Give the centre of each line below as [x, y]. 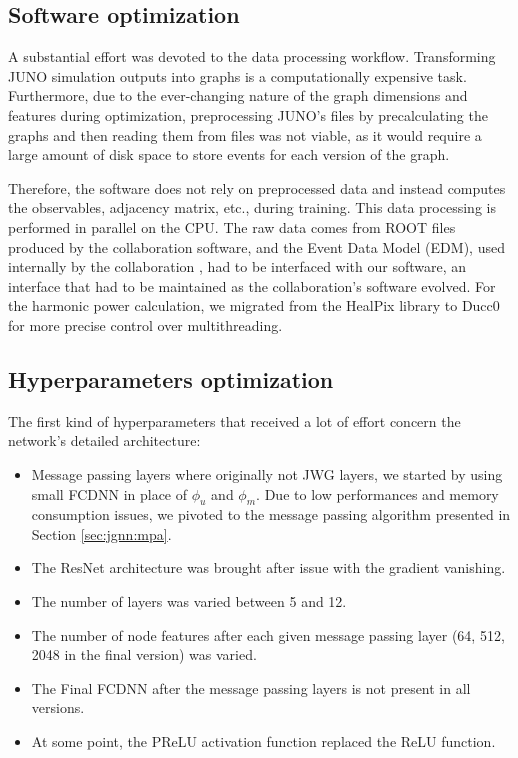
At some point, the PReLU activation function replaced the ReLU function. [263, 741]
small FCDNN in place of [109, 493]
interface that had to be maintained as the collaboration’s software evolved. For [252, 285]
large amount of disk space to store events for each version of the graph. [229, 154]
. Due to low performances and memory [377, 493]
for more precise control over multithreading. [145, 324]
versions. [58, 707]
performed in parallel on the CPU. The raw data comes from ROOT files [232, 226]
